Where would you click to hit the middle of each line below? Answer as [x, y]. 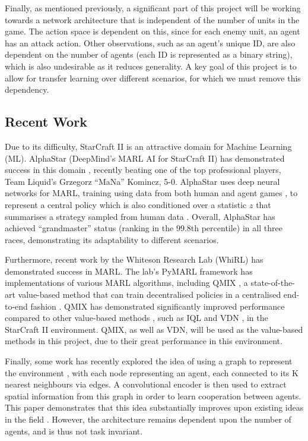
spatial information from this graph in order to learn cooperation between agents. [153, 396]
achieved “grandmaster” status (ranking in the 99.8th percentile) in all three [144, 228]
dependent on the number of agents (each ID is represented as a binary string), [149, 54]
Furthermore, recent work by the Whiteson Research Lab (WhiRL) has [134, 259]
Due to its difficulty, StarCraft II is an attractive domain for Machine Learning [148, 146]
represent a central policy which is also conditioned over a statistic [126, 204]
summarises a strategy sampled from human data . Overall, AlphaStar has [140, 216]
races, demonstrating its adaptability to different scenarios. [112, 239]
